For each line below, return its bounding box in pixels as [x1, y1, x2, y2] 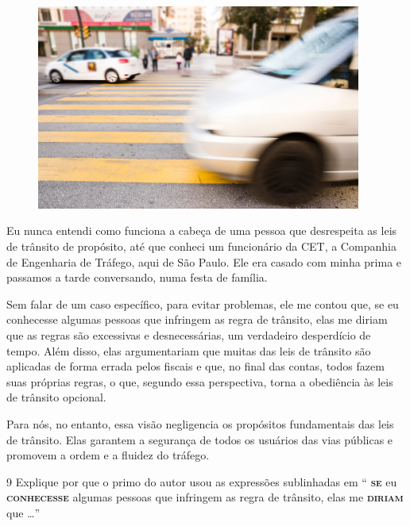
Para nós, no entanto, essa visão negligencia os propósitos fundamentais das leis [6, 416, 394, 432]
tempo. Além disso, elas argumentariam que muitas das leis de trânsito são [6, 342, 371, 359]
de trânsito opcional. [6, 389, 106, 405]
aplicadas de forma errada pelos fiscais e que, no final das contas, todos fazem [6, 358, 385, 374]
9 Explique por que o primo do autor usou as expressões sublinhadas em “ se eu [6, 473, 397, 490]
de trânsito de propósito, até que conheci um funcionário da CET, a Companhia [6, 238, 396, 255]
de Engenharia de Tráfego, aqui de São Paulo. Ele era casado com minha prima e [6, 253, 402, 270]
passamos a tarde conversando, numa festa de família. [6, 269, 268, 286]
